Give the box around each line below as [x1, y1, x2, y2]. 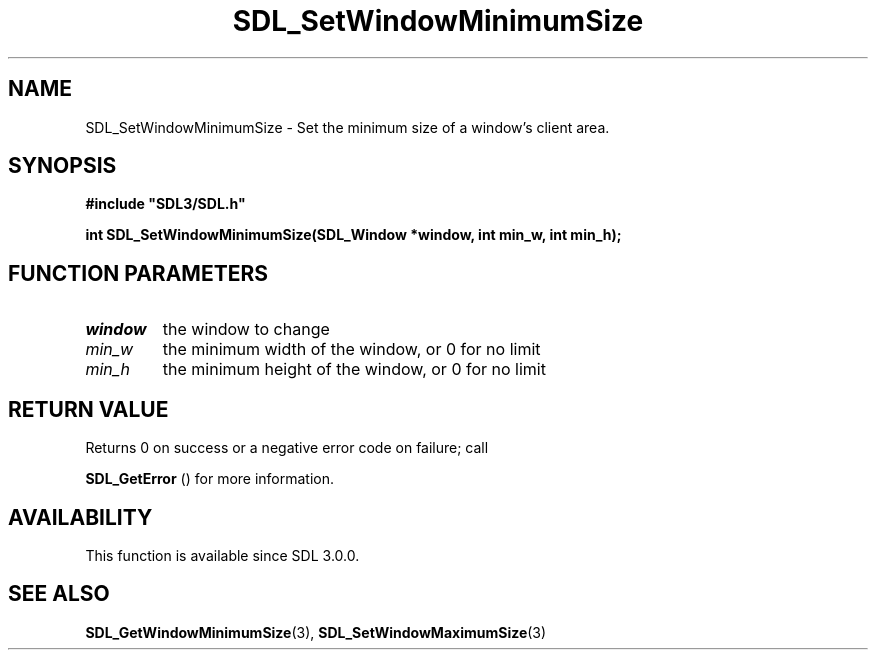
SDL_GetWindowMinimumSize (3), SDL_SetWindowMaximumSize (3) [85, 623, 547, 641]
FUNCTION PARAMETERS [8, 260, 268, 286]
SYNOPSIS [8, 153, 117, 179]
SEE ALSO [8, 581, 110, 607]
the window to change [162, 319, 330, 340]
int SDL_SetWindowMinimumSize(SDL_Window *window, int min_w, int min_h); [85, 226, 622, 244]
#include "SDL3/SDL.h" [85, 195, 246, 213]
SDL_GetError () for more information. [85, 470, 335, 488]
